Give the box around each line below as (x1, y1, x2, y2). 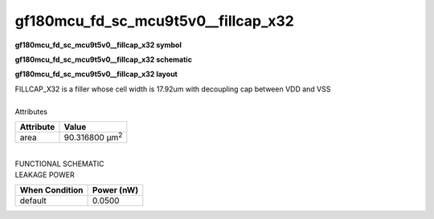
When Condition (19, 185, 84, 196)
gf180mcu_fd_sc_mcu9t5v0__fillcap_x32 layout (14, 69, 178, 79)
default (19, 195, 47, 206)
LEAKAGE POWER (14, 170, 76, 180)
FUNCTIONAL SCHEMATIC (14, 159, 104, 168)
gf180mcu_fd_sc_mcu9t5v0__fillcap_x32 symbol (14, 40, 182, 50)
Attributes (14, 107, 48, 116)
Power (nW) (92, 185, 139, 196)
